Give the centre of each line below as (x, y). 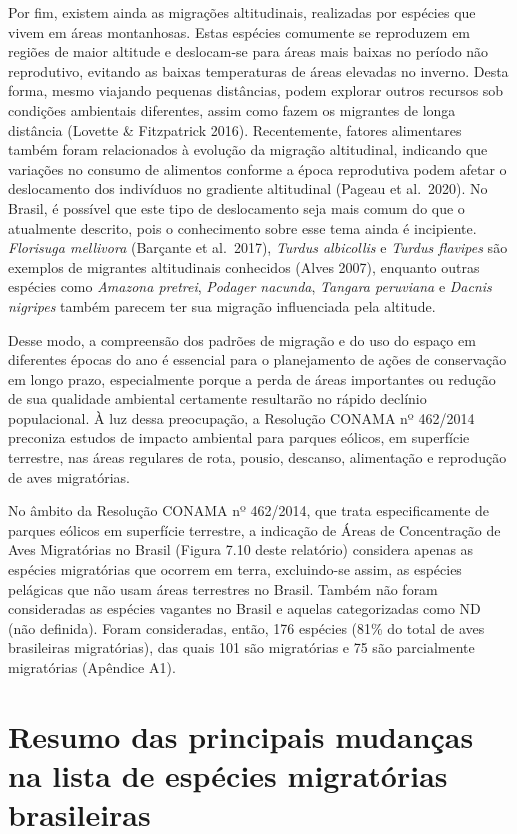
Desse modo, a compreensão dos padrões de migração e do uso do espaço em (242, 339)
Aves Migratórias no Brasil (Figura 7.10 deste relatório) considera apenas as (241, 549)
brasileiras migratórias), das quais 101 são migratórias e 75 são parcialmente (241, 647)
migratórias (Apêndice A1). (92, 667)
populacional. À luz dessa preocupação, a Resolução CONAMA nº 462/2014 (241, 417)
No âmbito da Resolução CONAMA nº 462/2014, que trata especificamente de (249, 510)
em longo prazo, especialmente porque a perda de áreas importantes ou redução (252, 378)
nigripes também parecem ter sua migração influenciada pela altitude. (222, 305)
